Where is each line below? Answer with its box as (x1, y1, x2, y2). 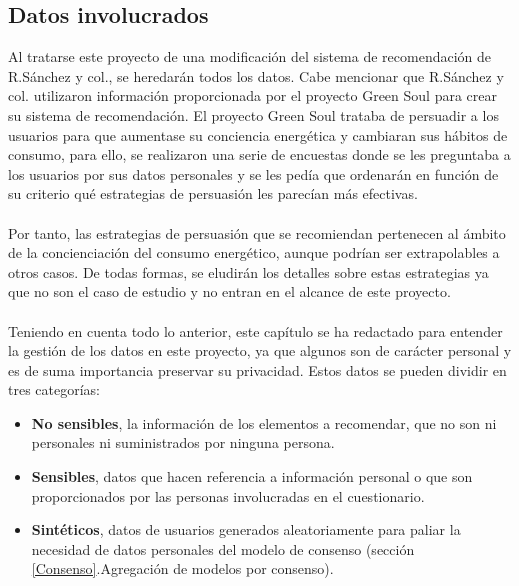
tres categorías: (8, 379, 100, 400)
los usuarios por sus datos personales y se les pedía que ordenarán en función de (8, 163, 499, 184)
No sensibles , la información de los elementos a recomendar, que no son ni (31, 412, 497, 433)
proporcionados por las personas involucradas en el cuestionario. (31, 485, 425, 506)
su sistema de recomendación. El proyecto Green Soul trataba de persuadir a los (8, 104, 499, 125)
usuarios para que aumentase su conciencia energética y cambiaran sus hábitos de (8, 124, 508, 145)
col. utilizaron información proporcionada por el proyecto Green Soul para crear (8, 85, 498, 106)
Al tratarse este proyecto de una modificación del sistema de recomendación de (8, 46, 492, 67)
